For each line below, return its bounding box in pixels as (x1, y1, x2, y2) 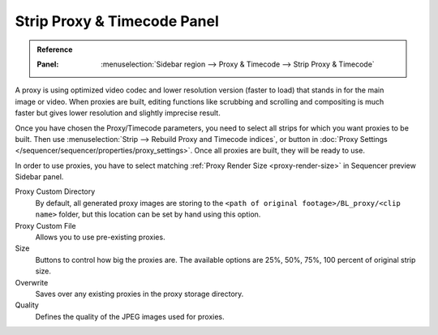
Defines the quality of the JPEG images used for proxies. (35, 311, 225, 321)
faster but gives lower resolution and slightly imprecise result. (15, 108, 221, 118)
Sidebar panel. (15, 172, 64, 182)
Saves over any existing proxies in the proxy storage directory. (35, 289, 244, 298)
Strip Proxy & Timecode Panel (15, 12, 219, 30)
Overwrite (15, 277, 49, 287)
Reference (36, 45, 73, 54)
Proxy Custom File (15, 221, 76, 230)
